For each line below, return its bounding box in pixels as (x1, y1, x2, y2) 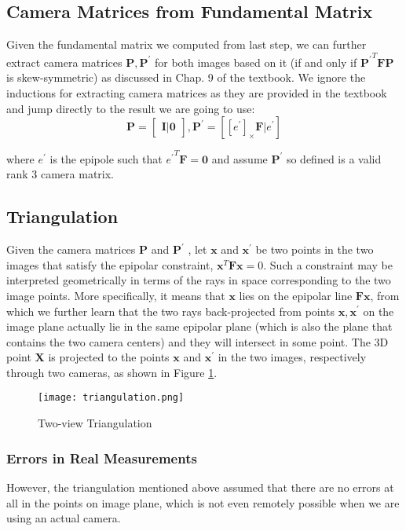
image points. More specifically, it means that (6, 287, 225, 303)
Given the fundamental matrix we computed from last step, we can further (6, 36, 367, 53)
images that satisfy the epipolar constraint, (6, 256, 214, 273)
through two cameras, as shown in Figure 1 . (6, 364, 218, 380)
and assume (211, 150, 268, 167)
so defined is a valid (286, 150, 382, 167)
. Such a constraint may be (263, 256, 393, 273)
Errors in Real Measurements (6, 448, 197, 467)
